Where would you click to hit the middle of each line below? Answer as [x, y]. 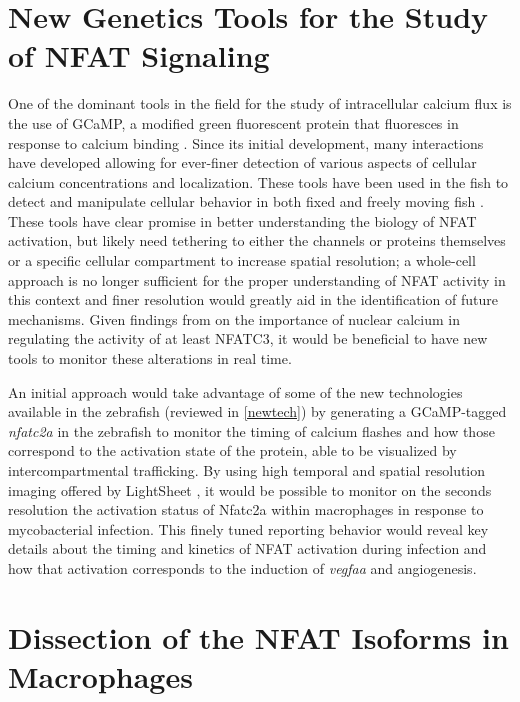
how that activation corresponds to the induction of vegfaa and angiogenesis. [242, 567]
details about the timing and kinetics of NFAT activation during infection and [247, 548]
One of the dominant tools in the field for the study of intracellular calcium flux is [260, 103]
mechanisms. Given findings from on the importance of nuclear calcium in [234, 318]
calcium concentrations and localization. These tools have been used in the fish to [258, 181]
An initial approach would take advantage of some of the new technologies [235, 391]
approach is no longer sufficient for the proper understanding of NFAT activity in [257, 279]
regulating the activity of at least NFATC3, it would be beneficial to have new [248, 338]
